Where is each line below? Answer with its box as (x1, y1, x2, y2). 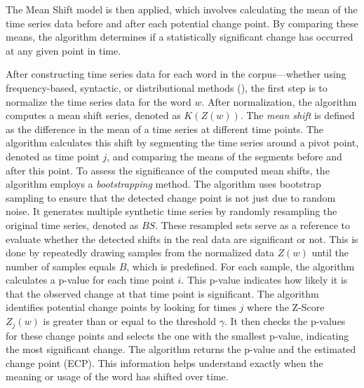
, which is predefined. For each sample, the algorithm (126, 258, 355, 273)
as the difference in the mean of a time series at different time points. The (6, 121, 324, 136)
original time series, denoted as (6, 217, 139, 232)
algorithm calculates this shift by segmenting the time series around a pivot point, (6, 135, 359, 150)
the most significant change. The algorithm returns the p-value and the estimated (6, 342, 356, 356)
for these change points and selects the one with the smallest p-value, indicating (6, 328, 349, 342)
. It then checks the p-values (224, 314, 346, 328)
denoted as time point (6, 148, 100, 163)
